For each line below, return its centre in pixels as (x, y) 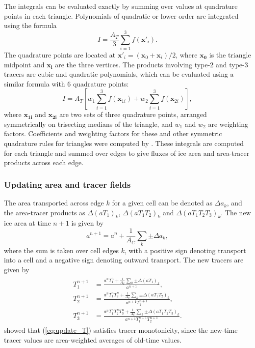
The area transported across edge (54, 203)
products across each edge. (44, 162)
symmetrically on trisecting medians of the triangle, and (88, 124)
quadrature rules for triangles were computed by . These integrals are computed (124, 143)
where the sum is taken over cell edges (61, 250)
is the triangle (230, 54)
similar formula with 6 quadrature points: (66, 83)
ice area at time (27, 223)
